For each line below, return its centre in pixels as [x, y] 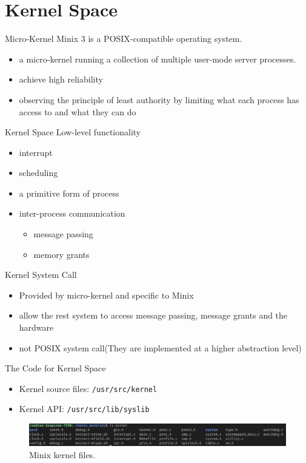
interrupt [36, 152]
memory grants [62, 254]
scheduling [38, 173]
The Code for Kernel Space [55, 368]
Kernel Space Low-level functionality [73, 132]
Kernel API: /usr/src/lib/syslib [84, 409]
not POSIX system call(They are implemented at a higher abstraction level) [160, 347]
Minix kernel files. [62, 454]
